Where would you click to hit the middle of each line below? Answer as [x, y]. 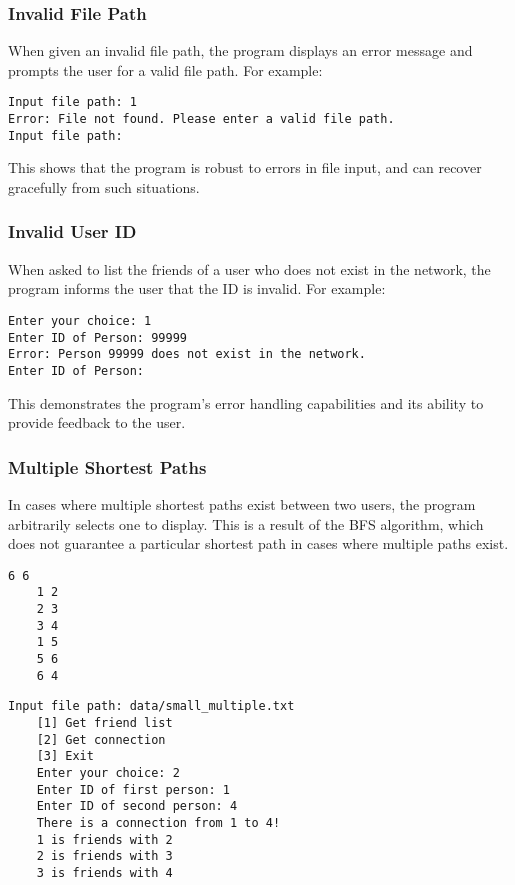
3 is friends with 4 [104, 872]
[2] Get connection [101, 739]
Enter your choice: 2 [108, 773]
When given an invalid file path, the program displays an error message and [240, 50]
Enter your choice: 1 [80, 320]
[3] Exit [65, 756]
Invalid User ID [72, 231]
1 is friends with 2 [104, 839]
